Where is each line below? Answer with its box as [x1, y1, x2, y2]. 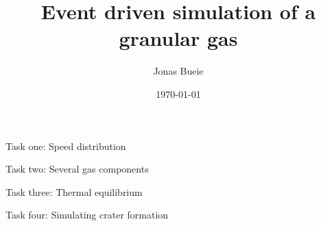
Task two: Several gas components [5, 162, 149, 176]
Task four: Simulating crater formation [5, 208, 169, 222]
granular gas [119, 24, 238, 52]
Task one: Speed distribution [5, 138, 126, 153]
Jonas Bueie [153, 64, 204, 78]
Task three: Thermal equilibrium [5, 184, 143, 199]
